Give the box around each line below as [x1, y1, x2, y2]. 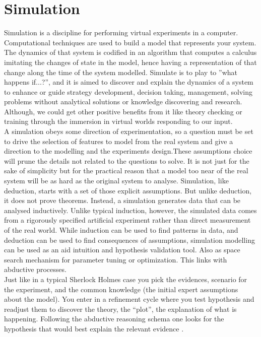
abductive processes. [4, 264, 67, 275]
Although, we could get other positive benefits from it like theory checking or [4, 106, 242, 116]
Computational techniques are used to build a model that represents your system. [4, 37, 256, 47]
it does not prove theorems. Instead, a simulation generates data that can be [4, 195, 241, 206]
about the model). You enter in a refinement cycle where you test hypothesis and [4, 294, 254, 304]
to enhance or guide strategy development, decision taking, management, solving [4, 86, 253, 97]
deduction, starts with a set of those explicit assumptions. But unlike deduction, [4, 185, 252, 195]
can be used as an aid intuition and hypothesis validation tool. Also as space [4, 244, 240, 255]
